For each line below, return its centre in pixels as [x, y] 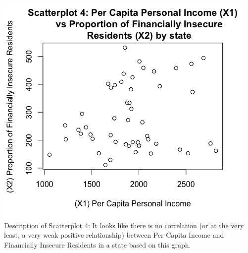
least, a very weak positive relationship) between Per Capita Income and [114, 235]
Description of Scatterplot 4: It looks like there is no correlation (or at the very [124, 225]
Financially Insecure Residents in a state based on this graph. [98, 244]
